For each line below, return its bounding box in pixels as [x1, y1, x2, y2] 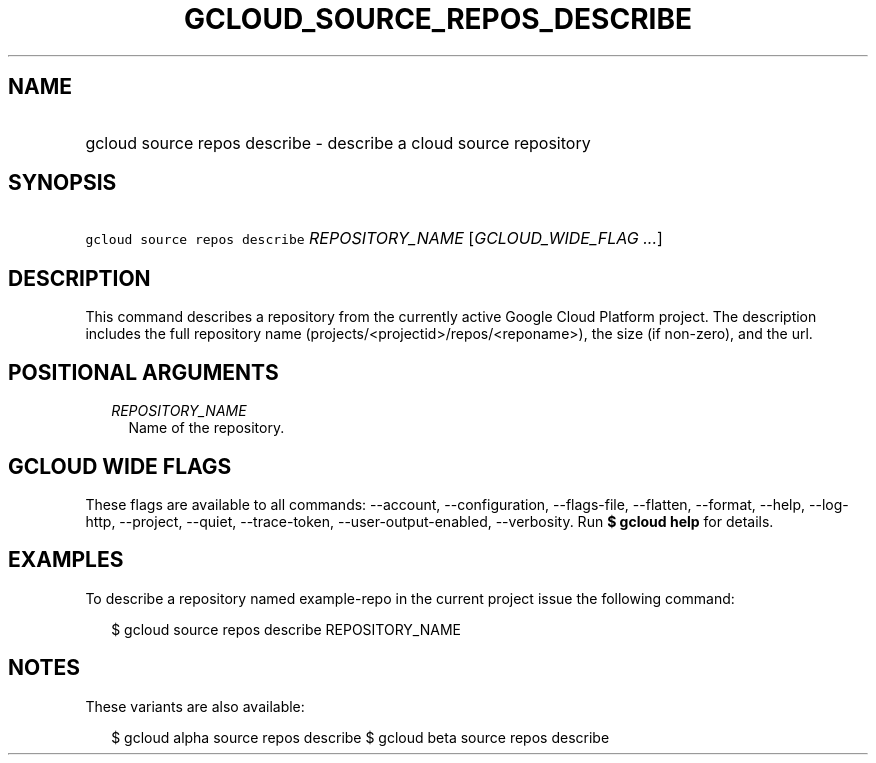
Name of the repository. [128, 419, 285, 437]
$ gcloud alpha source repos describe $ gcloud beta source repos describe [111, 728, 610, 746]
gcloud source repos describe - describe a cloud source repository [85, 132, 591, 153]
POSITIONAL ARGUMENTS [8, 359, 279, 385]
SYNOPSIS [8, 170, 117, 196]
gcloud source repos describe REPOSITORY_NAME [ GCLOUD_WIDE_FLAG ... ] [85, 228, 663, 249]
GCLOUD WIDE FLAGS [8, 453, 232, 479]
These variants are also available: [85, 697, 305, 715]
